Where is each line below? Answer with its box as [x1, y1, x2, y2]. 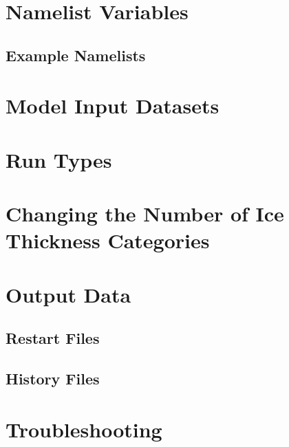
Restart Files [6, 327, 100, 349]
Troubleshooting [6, 415, 162, 443]
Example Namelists [6, 44, 146, 65]
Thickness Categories [6, 226, 210, 254]
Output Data [6, 280, 131, 308]
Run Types [6, 145, 112, 173]
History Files [6, 368, 100, 389]
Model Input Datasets [6, 91, 220, 120]
